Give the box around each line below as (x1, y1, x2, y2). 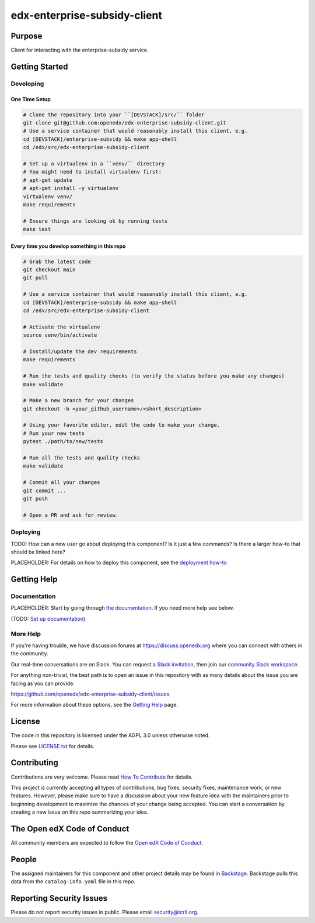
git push (23, 496, 48, 502)
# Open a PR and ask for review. (23, 511, 119, 518)
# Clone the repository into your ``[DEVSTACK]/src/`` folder (23, 111, 205, 118)
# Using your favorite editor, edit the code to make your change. (23, 421, 220, 428)
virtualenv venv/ (23, 193, 73, 200)
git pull (23, 275, 48, 281)
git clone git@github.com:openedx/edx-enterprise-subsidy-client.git (23, 120, 226, 126)
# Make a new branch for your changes (23, 397, 134, 404)
